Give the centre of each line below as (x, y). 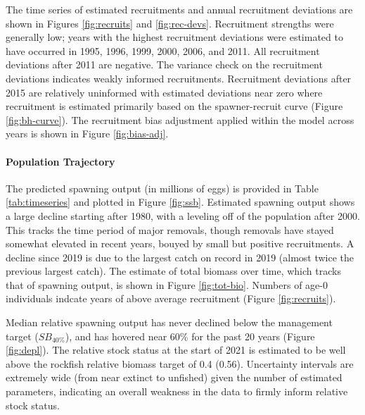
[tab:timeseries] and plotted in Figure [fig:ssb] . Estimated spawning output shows (180, 202)
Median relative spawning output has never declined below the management (169, 322)
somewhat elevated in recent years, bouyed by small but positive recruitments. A (180, 243)
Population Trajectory (60, 161)
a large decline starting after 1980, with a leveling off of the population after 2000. (183, 215)
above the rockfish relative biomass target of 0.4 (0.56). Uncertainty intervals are (180, 363)
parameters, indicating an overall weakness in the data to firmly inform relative (177, 391)
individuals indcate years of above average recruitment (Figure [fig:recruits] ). (171, 298)
